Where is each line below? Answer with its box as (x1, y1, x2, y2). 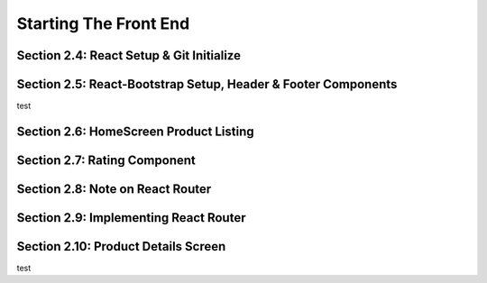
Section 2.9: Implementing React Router (16, 210, 246, 225)
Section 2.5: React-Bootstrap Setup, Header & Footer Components (16, 77, 398, 92)
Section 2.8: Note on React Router (16, 181, 212, 196)
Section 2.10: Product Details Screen (16, 239, 226, 254)
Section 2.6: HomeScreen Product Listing (16, 123, 254, 139)
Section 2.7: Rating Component (16, 152, 196, 168)
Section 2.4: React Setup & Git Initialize (16, 48, 241, 63)
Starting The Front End (16, 14, 190, 33)
